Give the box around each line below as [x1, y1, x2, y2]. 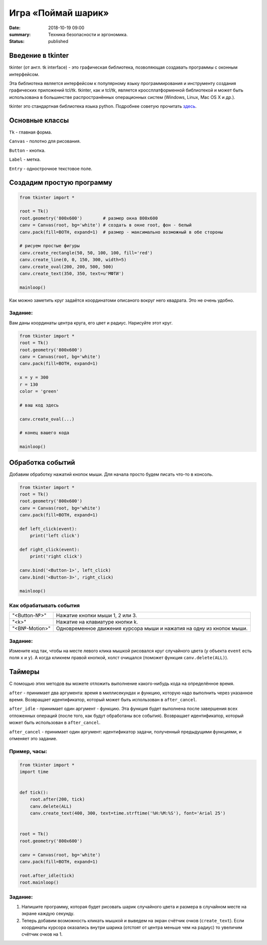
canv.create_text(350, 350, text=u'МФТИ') [19, 270, 124, 276]
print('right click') [30, 554, 83, 559]
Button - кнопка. [9, 147, 45, 153]
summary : [9, 31, 31, 37]
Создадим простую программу [9, 179, 113, 187]
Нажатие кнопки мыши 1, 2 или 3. [56, 612, 137, 619]
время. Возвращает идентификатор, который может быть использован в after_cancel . [9, 697, 197, 702]
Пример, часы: [9, 748, 47, 755]
